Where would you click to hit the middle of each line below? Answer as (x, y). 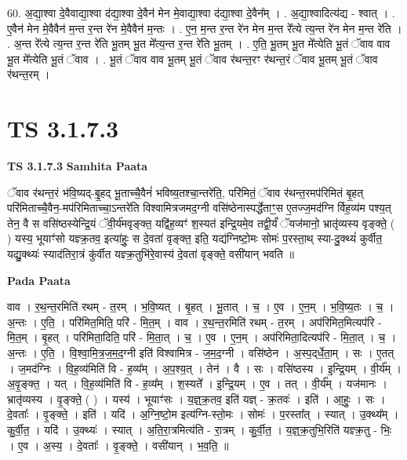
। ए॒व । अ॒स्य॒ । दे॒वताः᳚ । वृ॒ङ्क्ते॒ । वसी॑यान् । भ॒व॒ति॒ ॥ (118, 445)
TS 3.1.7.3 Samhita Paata (78, 166)
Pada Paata (39, 280)
